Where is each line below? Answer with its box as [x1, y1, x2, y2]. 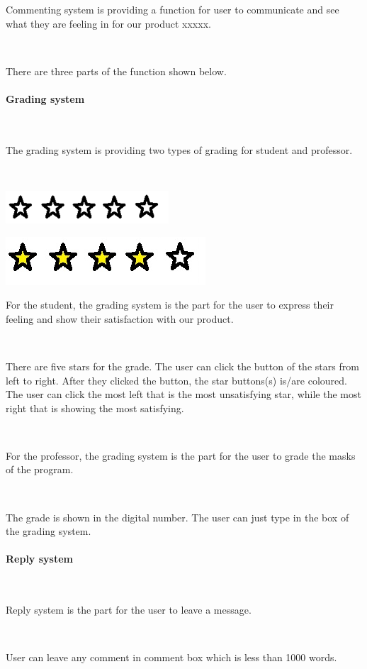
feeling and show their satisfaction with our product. [6, 311, 234, 326]
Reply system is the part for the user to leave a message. [6, 602, 252, 617]
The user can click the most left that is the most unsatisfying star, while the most [6, 387, 361, 402]
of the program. [6, 462, 74, 477]
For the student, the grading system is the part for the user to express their [6, 297, 334, 312]
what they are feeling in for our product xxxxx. [6, 16, 211, 31]
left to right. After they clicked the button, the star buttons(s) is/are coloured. [6, 372, 347, 387]
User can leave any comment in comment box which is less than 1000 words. [6, 650, 337, 665]
